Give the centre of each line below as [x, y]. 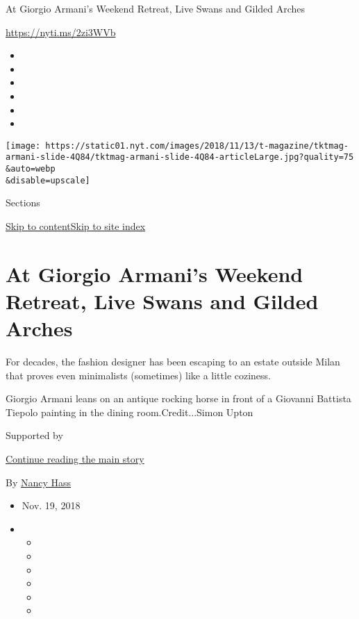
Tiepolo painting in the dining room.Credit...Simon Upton [130, 412]
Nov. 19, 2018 [51, 505]
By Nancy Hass [39, 482]
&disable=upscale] [48, 180]
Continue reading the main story [75, 459]
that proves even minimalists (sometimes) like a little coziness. [139, 375]
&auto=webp [31, 169]
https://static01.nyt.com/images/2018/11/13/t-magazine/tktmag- [197, 146]
